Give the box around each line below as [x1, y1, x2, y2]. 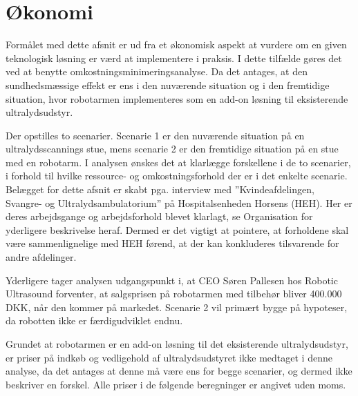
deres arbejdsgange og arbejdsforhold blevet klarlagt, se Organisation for [6, 209, 313, 224]
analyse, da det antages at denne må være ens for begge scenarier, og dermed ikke [6, 364, 352, 378]
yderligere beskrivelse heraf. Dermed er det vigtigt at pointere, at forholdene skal [6, 222, 349, 237]
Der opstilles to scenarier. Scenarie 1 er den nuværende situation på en [6, 128, 305, 142]
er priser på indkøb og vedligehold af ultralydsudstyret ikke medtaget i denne [6, 350, 332, 364]
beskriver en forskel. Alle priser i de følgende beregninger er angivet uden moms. [6, 377, 346, 391]
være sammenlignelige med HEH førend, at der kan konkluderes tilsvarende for [6, 236, 339, 250]
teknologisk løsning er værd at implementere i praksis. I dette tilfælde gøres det [6, 50, 342, 65]
